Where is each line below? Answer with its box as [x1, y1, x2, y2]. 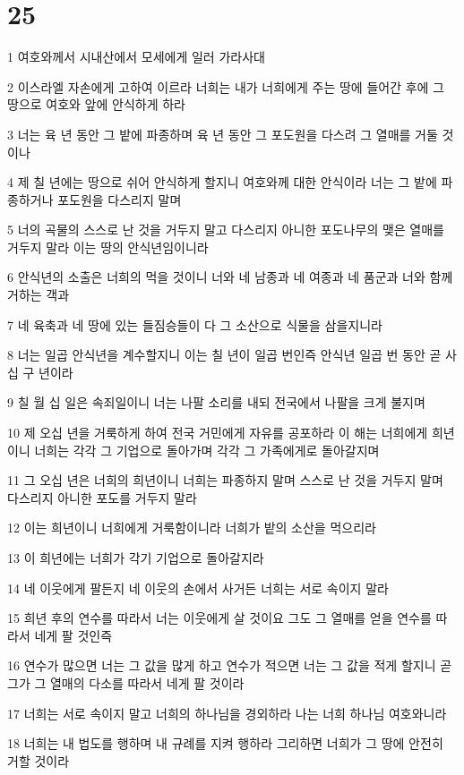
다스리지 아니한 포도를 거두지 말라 [7, 488, 197, 507]
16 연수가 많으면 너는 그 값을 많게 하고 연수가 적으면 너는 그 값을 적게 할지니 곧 [7, 656, 452, 675]
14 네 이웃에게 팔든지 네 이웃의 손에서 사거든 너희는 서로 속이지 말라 [7, 578, 389, 597]
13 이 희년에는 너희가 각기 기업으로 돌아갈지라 [7, 549, 264, 566]
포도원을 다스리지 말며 [57, 190, 182, 209]
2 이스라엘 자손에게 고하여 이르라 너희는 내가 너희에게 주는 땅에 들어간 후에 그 [7, 77, 444, 96]
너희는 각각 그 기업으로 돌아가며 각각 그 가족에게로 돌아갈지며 [34, 440, 380, 459]
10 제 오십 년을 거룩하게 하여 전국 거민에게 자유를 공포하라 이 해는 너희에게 [7, 423, 428, 442]
